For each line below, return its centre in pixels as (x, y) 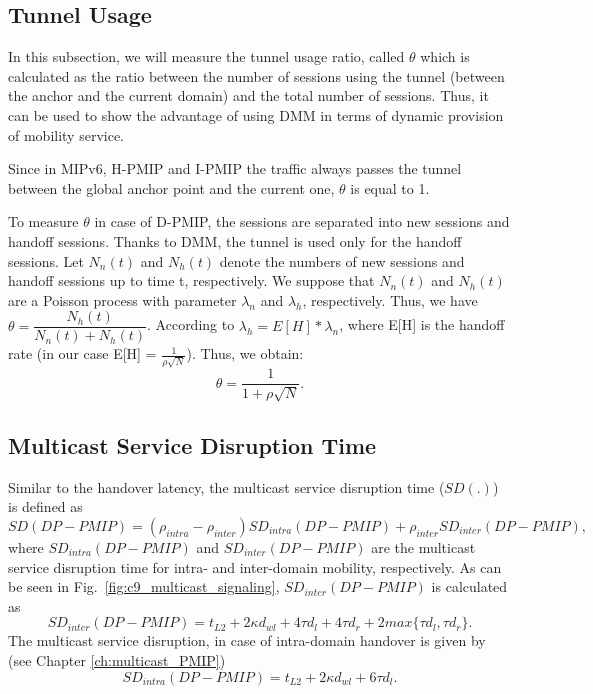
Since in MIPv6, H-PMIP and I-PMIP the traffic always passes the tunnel (235, 168)
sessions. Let (46, 260)
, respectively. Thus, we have (390, 299)
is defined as (45, 506)
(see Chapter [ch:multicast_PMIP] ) (117, 659)
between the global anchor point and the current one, (171, 187)
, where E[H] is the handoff (422, 324)
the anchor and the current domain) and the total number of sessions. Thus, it (248, 95)
